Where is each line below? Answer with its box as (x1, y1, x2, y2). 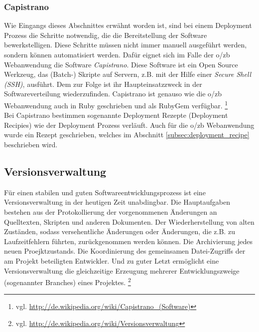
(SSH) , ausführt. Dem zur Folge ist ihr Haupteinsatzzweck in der (4, 78, 202, 89)
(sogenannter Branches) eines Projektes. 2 (4, 276, 131, 287)
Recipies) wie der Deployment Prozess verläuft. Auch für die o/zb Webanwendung (4, 119, 255, 130)
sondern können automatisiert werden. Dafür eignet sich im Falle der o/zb (4, 49, 230, 59)
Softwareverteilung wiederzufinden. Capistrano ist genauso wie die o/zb (4, 88, 222, 99)
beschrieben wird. (4, 139, 58, 149)
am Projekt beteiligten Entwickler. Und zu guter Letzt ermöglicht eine (4, 255, 219, 266)
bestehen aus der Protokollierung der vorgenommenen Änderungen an (4, 206, 217, 217)
